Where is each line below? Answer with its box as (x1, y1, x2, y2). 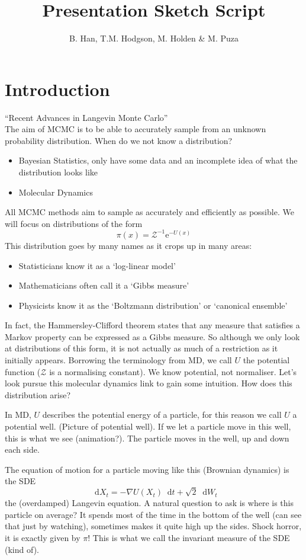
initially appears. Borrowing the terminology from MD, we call (5, 354, 232, 366)
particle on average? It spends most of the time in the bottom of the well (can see (5, 508, 302, 520)
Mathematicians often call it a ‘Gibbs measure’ (18, 279, 189, 292)
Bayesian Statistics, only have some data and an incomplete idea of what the (18, 154, 298, 167)
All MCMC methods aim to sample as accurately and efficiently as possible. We (5, 206, 294, 218)
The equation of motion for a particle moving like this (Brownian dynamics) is (5, 463, 289, 475)
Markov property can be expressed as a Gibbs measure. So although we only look (5, 330, 300, 343)
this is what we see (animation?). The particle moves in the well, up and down (5, 431, 289, 444)
